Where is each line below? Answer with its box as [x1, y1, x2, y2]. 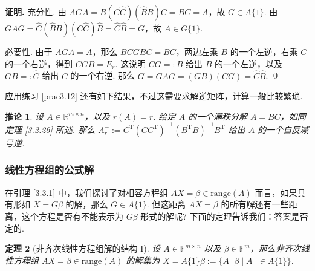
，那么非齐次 [250, 242, 301, 255]
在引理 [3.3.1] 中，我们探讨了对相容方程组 [5, 186, 168, 198]
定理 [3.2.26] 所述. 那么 [5, 123, 96, 135]
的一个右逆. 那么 [70, 69, 135, 82]
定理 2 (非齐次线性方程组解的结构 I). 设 [5, 242, 161, 255]
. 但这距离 [146, 198, 186, 211]
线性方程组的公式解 [5, 162, 94, 177]
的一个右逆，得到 [5, 57, 73, 70]
